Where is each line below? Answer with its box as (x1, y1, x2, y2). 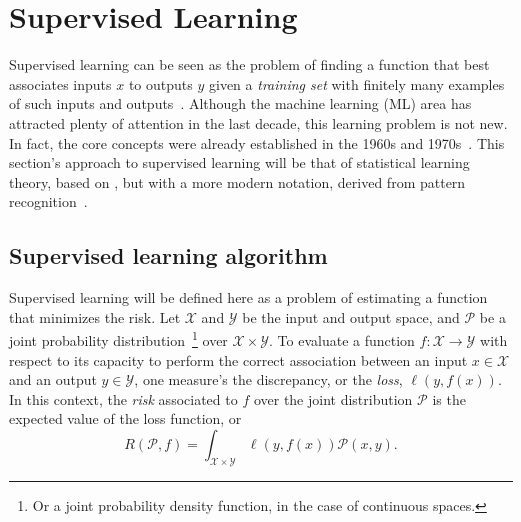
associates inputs (9, 73, 112, 94)
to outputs (128, 73, 193, 94)
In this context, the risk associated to (9, 388, 238, 409)
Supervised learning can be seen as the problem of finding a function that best (9, 54, 490, 75)
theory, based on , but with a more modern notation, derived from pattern (9, 171, 466, 192)
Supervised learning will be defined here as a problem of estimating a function (9, 287, 488, 308)
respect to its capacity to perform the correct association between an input (9, 349, 468, 370)
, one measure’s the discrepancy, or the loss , (134, 369, 403, 390)
